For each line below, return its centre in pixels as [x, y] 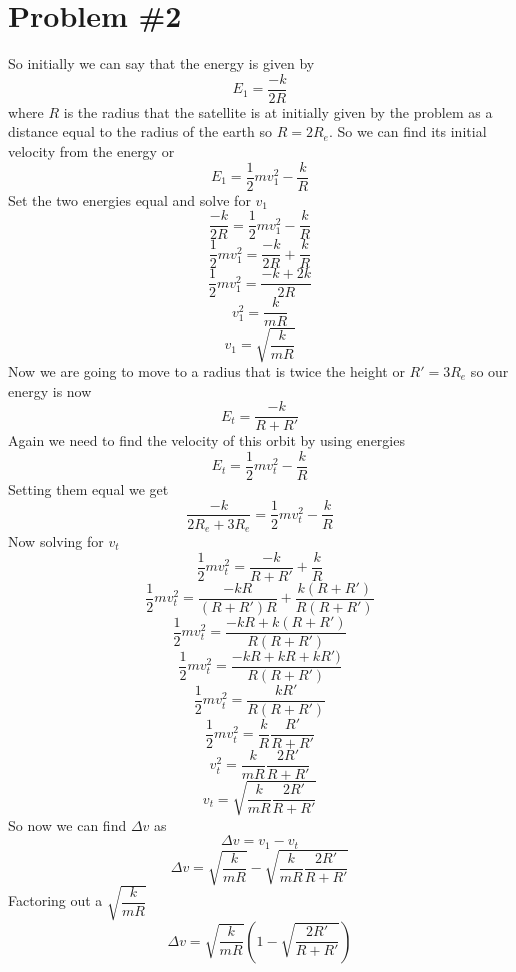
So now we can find [67, 824]
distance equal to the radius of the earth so [140, 131]
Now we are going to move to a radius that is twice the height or [206, 371]
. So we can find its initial [407, 131]
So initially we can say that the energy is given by [161, 63]
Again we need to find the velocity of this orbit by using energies [206, 440]
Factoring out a [55, 900]
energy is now [50, 390]
